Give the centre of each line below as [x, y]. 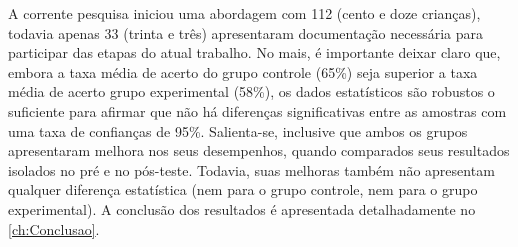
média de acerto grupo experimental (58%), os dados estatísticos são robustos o [251, 91]
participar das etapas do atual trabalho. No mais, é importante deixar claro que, [254, 52]
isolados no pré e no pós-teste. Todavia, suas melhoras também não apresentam [251, 169]
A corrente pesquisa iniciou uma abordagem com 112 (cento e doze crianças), [244, 13]
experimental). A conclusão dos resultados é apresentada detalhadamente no [242, 208]
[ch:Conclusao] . [54, 228]
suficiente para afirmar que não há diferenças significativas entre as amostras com [257, 110]
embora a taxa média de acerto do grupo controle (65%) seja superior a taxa [243, 71]
